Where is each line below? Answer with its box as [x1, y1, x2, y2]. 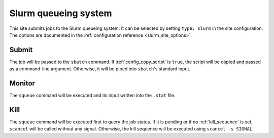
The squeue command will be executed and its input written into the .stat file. [9, 93, 176, 99]
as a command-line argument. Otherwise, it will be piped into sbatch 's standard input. [9, 66, 190, 72]
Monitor [9, 79, 36, 88]
